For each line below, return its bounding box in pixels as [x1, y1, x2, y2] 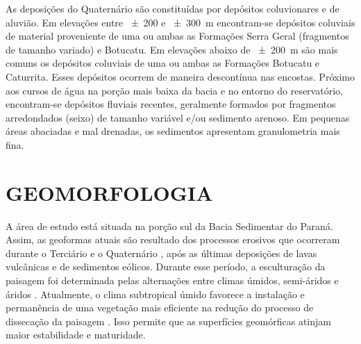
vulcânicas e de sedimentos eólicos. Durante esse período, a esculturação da [6, 259, 326, 274]
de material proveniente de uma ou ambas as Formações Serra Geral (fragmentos [6, 28, 349, 43]
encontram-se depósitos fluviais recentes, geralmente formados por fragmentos [6, 97, 336, 111]
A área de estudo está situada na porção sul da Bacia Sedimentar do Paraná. [6, 218, 333, 233]
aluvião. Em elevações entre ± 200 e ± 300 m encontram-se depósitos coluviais [6, 15, 355, 29]
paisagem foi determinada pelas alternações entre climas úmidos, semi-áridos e [6, 273, 339, 288]
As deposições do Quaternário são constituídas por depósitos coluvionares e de [6, 1, 339, 15]
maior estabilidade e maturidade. [6, 327, 146, 342]
